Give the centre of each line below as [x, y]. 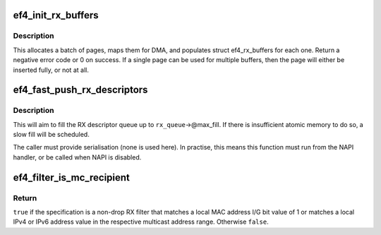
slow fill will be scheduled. [51, 135]
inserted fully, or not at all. [51, 70]
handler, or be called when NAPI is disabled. [77, 157]
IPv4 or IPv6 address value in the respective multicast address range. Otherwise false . [141, 222]
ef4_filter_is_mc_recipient [72, 177]
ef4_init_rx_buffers [56, 15]
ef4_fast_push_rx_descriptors [80, 90]
